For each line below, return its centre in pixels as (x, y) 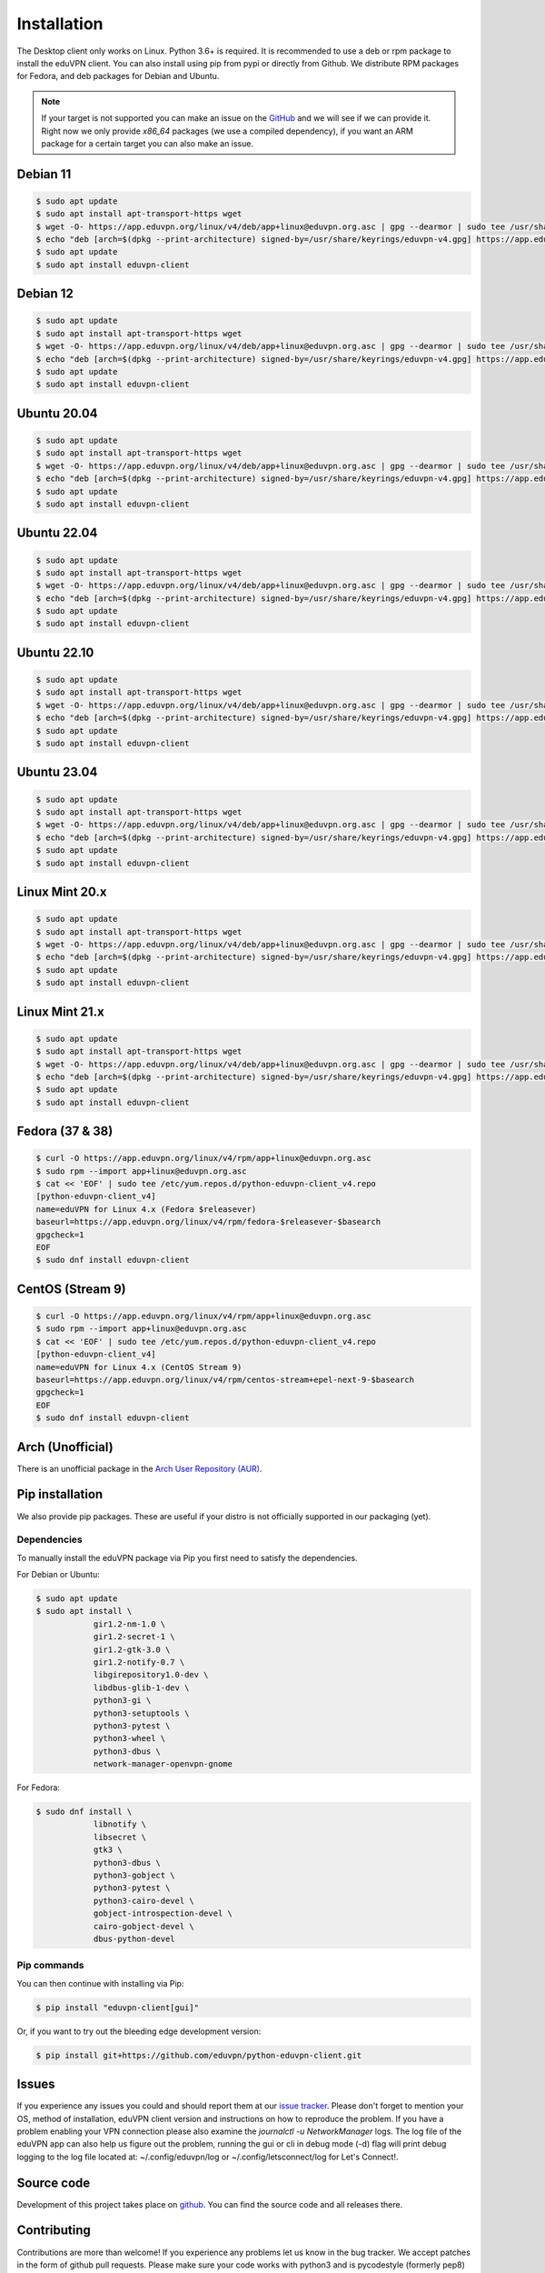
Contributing (54, 2231)
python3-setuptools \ (141, 1713)
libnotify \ (120, 1824)
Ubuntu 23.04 (57, 772)
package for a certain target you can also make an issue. (148, 143)
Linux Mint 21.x (60, 1011)
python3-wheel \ (129, 1738)
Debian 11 (44, 174)
